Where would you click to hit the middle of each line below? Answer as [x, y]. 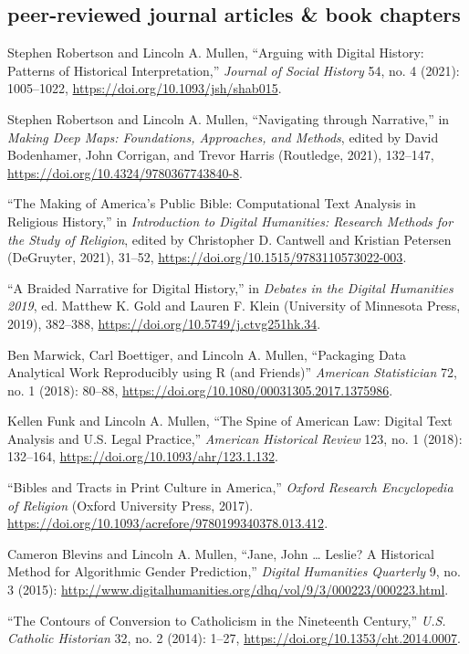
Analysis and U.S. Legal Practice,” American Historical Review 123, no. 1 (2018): [235, 438]
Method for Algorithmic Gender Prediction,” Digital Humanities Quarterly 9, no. [234, 571]
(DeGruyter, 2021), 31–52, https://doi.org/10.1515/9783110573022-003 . [207, 257]
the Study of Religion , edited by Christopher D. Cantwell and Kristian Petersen [229, 239]
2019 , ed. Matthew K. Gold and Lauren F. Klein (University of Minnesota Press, [234, 306]
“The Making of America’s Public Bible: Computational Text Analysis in [212, 203]
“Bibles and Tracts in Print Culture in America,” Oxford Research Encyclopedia [230, 487]
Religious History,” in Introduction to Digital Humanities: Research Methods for [230, 221]
